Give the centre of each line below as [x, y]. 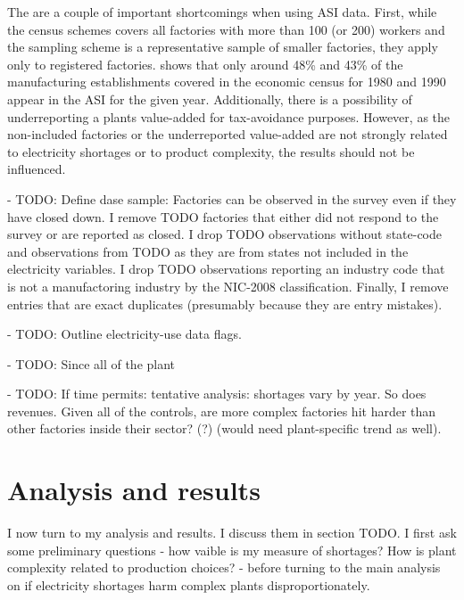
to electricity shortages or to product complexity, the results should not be [211, 151]
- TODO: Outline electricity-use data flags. [124, 334]
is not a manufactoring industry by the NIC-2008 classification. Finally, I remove [228, 286]
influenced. [37, 169]
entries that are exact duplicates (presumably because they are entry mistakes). [225, 304]
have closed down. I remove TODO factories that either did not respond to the [223, 216]
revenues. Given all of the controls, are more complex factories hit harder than [222, 411]
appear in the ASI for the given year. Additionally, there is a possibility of [210, 99]
